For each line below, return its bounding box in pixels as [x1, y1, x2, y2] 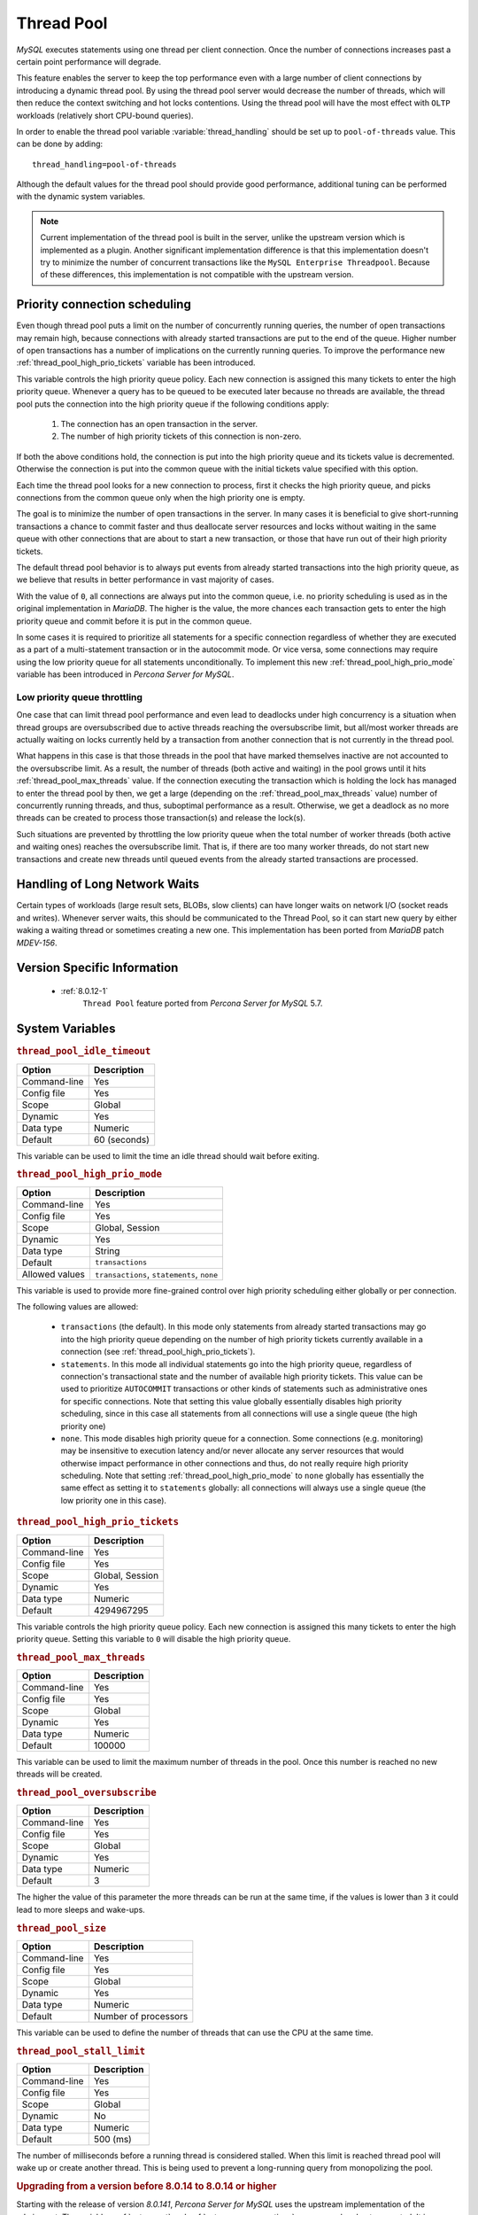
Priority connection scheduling [16, 297, 192, 312]
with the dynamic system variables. [16, 191, 146, 202]
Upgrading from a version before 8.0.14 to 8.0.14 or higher [16, 2180, 277, 2193]
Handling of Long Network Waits [16, 877, 200, 892]
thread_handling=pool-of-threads [32, 159, 177, 169]
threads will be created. [16, 1768, 103, 1780]
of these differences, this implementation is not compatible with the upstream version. [40, 269, 354, 280]
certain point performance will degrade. [16, 56, 162, 66]
